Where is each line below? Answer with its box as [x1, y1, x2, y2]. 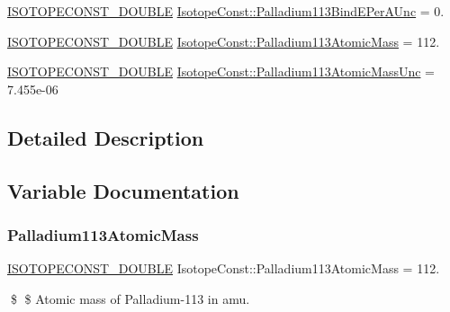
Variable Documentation [7, 176, 239, 204]
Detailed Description [7, 123, 204, 151]
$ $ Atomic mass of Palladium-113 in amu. [10, 289, 250, 308]
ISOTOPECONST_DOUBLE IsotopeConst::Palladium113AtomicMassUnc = [7, 62, 436, 81]
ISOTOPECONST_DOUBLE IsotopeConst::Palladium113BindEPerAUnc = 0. [7, 2, 445, 20]
